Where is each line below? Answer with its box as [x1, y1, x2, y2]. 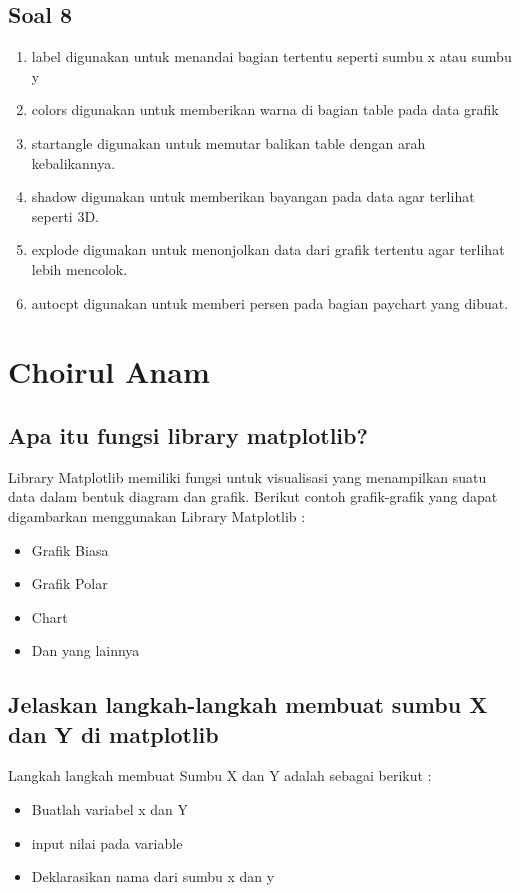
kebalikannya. [31, 152, 116, 173]
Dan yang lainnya [31, 640, 140, 661]
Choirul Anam [8, 351, 210, 392]
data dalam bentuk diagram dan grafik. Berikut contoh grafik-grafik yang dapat [8, 486, 498, 507]
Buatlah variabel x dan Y [31, 799, 188, 820]
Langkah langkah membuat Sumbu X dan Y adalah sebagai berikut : [8, 765, 432, 786]
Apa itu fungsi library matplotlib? [8, 419, 368, 450]
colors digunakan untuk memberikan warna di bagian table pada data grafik [31, 99, 499, 120]
